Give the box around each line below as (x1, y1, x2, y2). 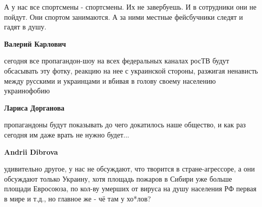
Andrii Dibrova (4, 146, 58, 157)
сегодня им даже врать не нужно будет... (4, 129, 129, 140)
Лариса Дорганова (4, 102, 65, 113)
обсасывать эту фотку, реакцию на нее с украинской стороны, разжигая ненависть (4, 65, 258, 76)
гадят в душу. (4, 21, 47, 32)
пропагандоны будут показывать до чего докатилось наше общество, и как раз (4, 119, 246, 130)
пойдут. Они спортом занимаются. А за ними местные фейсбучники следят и (4, 11, 243, 22)
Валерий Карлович (4, 38, 66, 49)
